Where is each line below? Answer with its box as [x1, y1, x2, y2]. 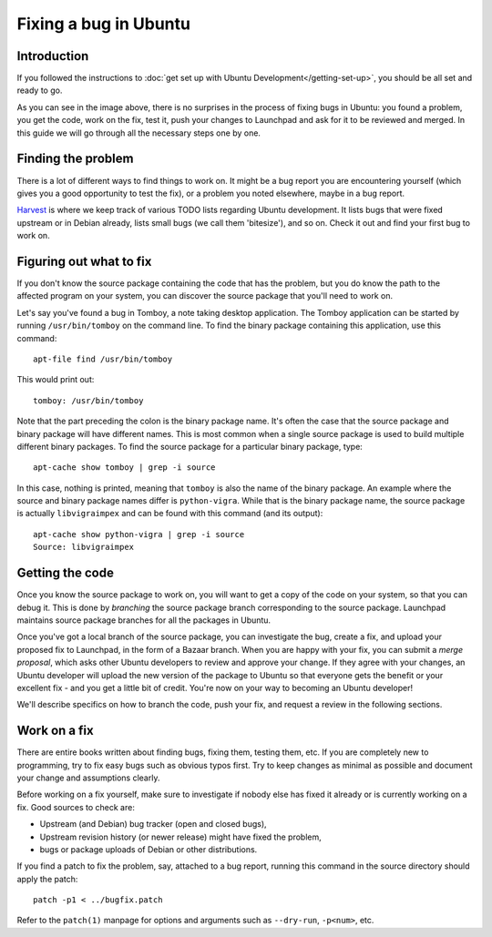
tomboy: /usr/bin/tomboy [33, 395, 144, 405]
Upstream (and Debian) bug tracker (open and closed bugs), [39, 819, 268, 830]
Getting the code [16, 565, 114, 581]
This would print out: [16, 374, 95, 385]
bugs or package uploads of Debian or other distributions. [39, 843, 258, 855]
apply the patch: [16, 873, 78, 884]
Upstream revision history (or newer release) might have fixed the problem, [39, 831, 323, 842]
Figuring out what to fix [16, 253, 152, 269]
